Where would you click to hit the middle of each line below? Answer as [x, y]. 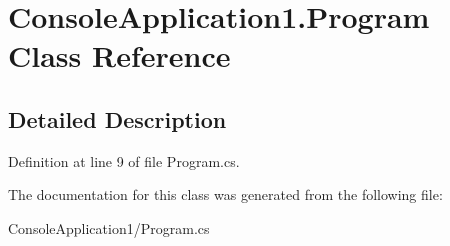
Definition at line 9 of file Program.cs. [124, 160]
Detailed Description [117, 118]
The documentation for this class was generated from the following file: [225, 194]
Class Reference [119, 55]
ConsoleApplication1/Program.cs [109, 227]
